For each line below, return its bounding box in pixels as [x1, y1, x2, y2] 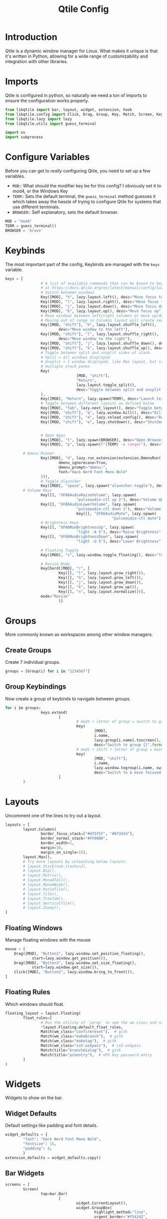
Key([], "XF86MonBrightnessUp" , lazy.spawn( [40, 525, 135, 530]
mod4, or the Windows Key [12, 188, 68, 194]
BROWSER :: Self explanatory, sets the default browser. [12, 209, 118, 215]
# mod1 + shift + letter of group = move [76, 747, 164, 752]
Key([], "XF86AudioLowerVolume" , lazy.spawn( [40, 502, 137, 507]
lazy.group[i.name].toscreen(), [94, 737, 162, 743]
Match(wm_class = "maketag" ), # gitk [40, 1039, 117, 1044]
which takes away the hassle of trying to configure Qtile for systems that [12, 199, 161, 205]
